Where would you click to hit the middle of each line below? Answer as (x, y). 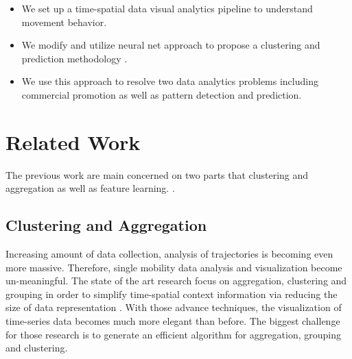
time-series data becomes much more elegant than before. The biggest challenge (173, 321)
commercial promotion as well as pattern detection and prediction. (162, 94)
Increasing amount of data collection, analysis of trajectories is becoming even (169, 254)
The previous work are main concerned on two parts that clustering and (157, 174)
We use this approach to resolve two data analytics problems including (170, 81)
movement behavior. (64, 22)
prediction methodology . (74, 58)
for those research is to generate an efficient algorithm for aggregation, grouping (173, 334)
